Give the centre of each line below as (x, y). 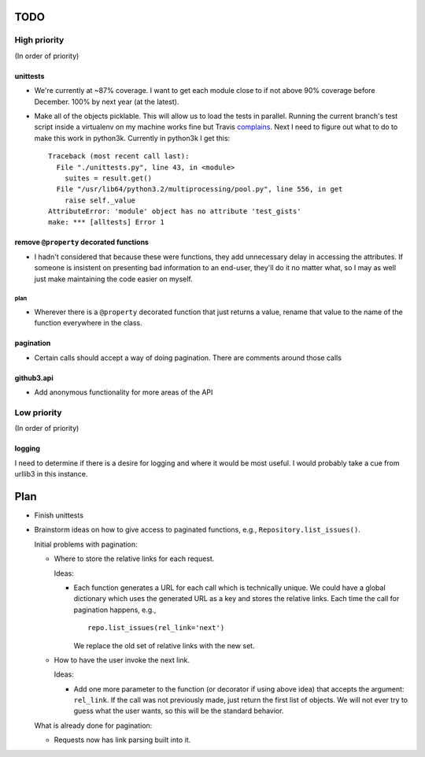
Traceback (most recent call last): (119, 156)
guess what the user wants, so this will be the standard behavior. (179, 711)
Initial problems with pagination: (86, 544)
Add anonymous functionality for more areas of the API (124, 392)
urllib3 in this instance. (51, 474)
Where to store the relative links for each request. (134, 558)
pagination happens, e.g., (115, 610)
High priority (39, 40)
